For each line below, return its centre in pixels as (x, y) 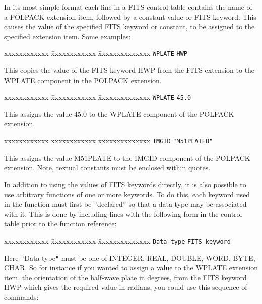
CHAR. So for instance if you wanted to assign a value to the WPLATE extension (131, 268)
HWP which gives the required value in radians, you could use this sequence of (126, 287)
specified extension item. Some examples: (68, 36)
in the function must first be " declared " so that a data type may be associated (125, 204)
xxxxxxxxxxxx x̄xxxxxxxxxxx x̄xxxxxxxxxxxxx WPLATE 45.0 (98, 97)
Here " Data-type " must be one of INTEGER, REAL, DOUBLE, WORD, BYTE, (130, 257)
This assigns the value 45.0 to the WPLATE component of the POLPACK (119, 113)
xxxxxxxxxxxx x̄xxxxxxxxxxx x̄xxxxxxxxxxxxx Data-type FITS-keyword (117, 240)
